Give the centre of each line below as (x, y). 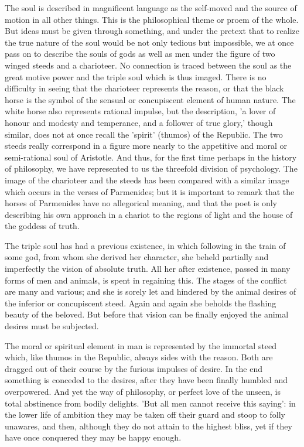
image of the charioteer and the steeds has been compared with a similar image (147, 180)
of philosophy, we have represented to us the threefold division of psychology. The (151, 168)
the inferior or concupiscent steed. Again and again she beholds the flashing (141, 303)
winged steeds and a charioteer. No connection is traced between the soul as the (148, 65)
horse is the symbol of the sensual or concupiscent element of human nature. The (150, 99)
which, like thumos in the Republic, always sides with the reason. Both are (139, 357)
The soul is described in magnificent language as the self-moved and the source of (151, 8)
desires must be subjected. (52, 326)
